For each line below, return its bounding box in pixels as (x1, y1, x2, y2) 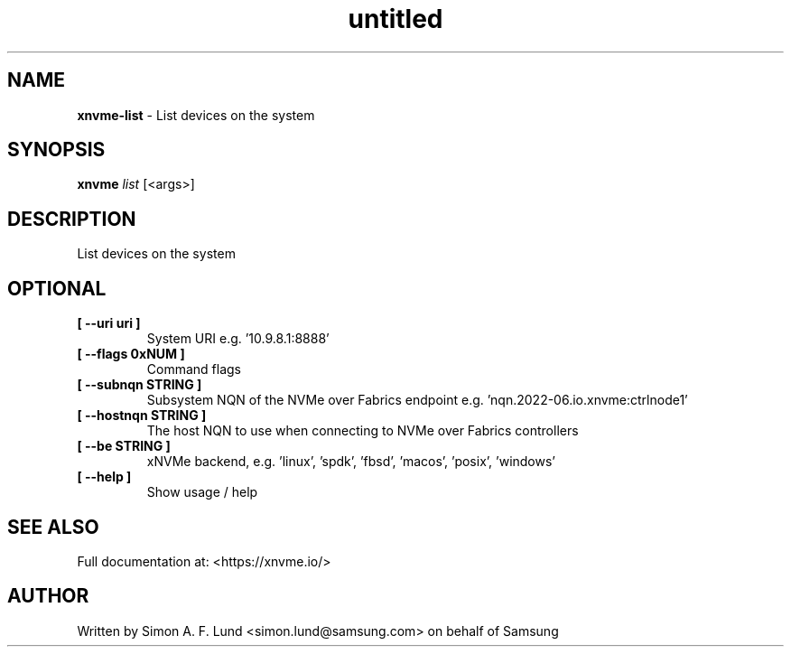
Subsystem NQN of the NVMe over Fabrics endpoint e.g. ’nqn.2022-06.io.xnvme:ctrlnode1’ (146, 392, 688, 408)
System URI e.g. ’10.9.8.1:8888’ (146, 331, 330, 347)
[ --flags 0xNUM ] (77, 346, 185, 362)
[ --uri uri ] (77, 315, 141, 332)
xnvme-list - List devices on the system (77, 107, 315, 123)
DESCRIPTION (7, 207, 136, 230)
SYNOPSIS (7, 138, 106, 162)
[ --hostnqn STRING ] (77, 407, 207, 424)
